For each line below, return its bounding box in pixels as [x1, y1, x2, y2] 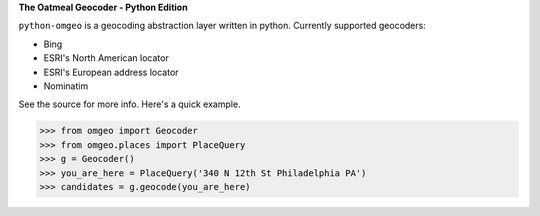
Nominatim [43, 80, 89, 92]
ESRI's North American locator [43, 52, 169, 64]
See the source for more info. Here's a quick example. [18, 98, 241, 110]
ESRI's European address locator [43, 66, 179, 78]
